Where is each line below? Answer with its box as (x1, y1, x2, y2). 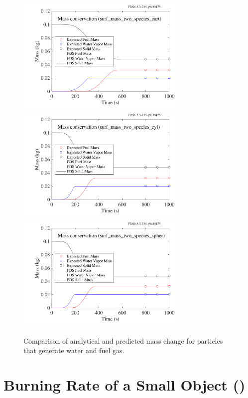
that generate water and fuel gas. (23, 345, 124, 356)
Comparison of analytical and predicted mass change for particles (23, 335, 223, 346)
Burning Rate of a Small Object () (3, 375, 246, 395)
